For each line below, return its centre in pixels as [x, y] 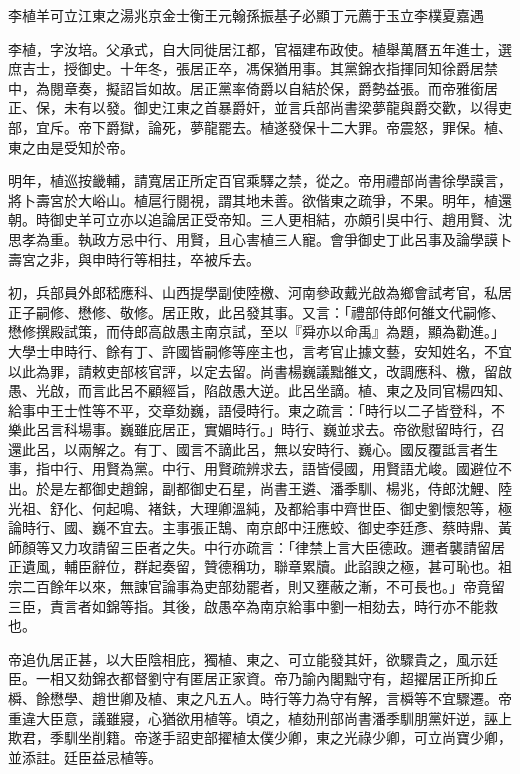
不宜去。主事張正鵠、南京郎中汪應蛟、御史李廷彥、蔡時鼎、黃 [308, 527]
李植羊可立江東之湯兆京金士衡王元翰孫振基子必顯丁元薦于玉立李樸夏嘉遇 [246, 15]
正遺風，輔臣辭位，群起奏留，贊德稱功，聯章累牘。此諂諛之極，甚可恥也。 [253, 566]
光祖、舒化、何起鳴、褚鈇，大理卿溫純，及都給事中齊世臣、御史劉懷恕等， [253, 507]
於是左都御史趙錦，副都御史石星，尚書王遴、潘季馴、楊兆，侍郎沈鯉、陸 [273, 488]
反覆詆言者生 [455, 448]
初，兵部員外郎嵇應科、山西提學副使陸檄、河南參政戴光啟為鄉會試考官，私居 [260, 292]
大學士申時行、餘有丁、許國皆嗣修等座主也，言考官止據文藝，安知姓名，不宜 [260, 350]
